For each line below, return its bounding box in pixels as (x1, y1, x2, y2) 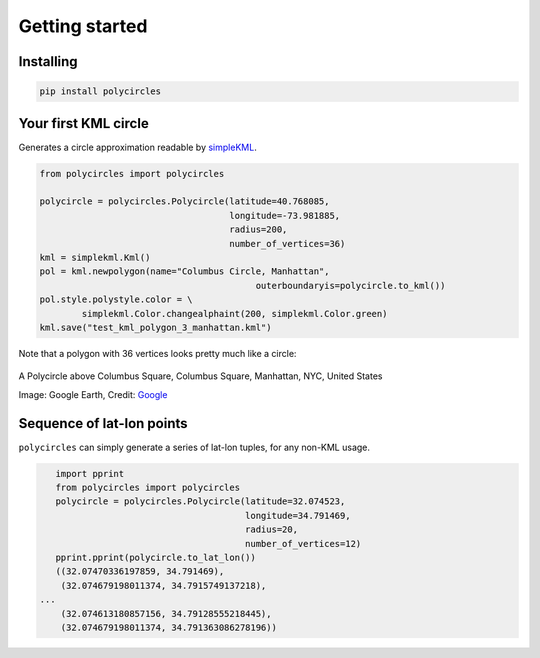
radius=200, (229, 224, 288, 235)
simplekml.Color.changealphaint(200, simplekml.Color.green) (81, 308, 388, 319)
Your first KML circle (18, 115, 149, 132)
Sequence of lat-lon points (18, 415, 189, 432)
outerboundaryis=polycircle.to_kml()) (255, 280, 446, 291)
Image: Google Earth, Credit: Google (18, 388, 168, 400)
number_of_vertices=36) (229, 238, 346, 249)
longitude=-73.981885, (229, 210, 341, 221)
